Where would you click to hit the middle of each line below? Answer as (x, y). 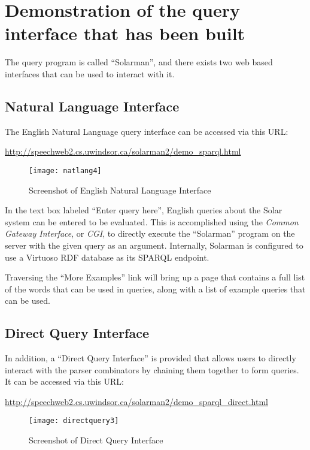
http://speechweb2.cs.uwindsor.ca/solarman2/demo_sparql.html (123, 151)
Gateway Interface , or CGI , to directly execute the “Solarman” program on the (150, 233)
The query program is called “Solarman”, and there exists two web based (139, 62)
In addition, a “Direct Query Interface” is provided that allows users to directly (151, 358)
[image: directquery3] (74, 421)
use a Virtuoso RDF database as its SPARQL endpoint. (107, 257)
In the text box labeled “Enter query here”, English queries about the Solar (144, 210)
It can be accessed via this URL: (64, 381)
